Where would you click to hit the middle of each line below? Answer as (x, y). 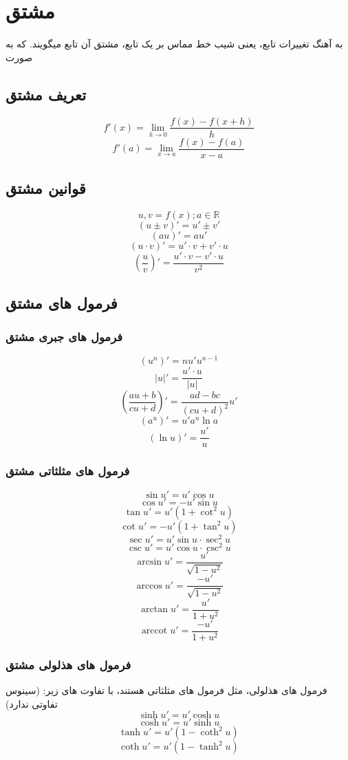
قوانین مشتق (46, 188)
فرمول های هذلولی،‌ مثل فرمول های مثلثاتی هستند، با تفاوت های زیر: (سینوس (166, 690)
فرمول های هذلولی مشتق (68, 664)
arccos (149, 586)
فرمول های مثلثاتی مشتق (68, 471)
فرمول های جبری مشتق (64, 337)
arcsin (150, 562)
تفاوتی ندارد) (32, 703)
